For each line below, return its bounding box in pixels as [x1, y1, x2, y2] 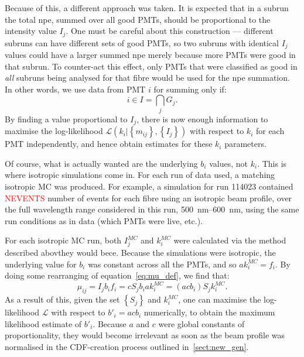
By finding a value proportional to [5, 112, 128, 125]
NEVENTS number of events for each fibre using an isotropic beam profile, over [5, 191, 292, 204]
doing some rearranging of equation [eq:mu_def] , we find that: [5, 269, 230, 282]
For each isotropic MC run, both [5, 234, 122, 246]
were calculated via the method [173, 234, 286, 246]
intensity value [5, 25, 57, 37]
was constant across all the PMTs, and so [88, 258, 237, 270]
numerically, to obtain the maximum [144, 306, 275, 318]
